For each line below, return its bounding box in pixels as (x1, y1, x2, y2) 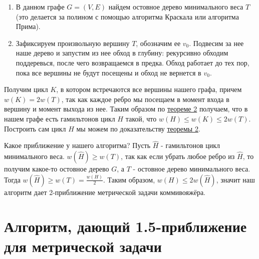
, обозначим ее (136, 37, 181, 48)
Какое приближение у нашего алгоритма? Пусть (4, 140, 151, 150)
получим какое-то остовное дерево (4, 163, 109, 173)
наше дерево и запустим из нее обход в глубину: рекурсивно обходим (16, 47, 228, 58)
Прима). (16, 21, 41, 31)
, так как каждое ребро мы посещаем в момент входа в (61, 93, 229, 104)
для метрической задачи (4, 235, 162, 256)
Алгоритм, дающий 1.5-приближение (4, 216, 247, 236)
